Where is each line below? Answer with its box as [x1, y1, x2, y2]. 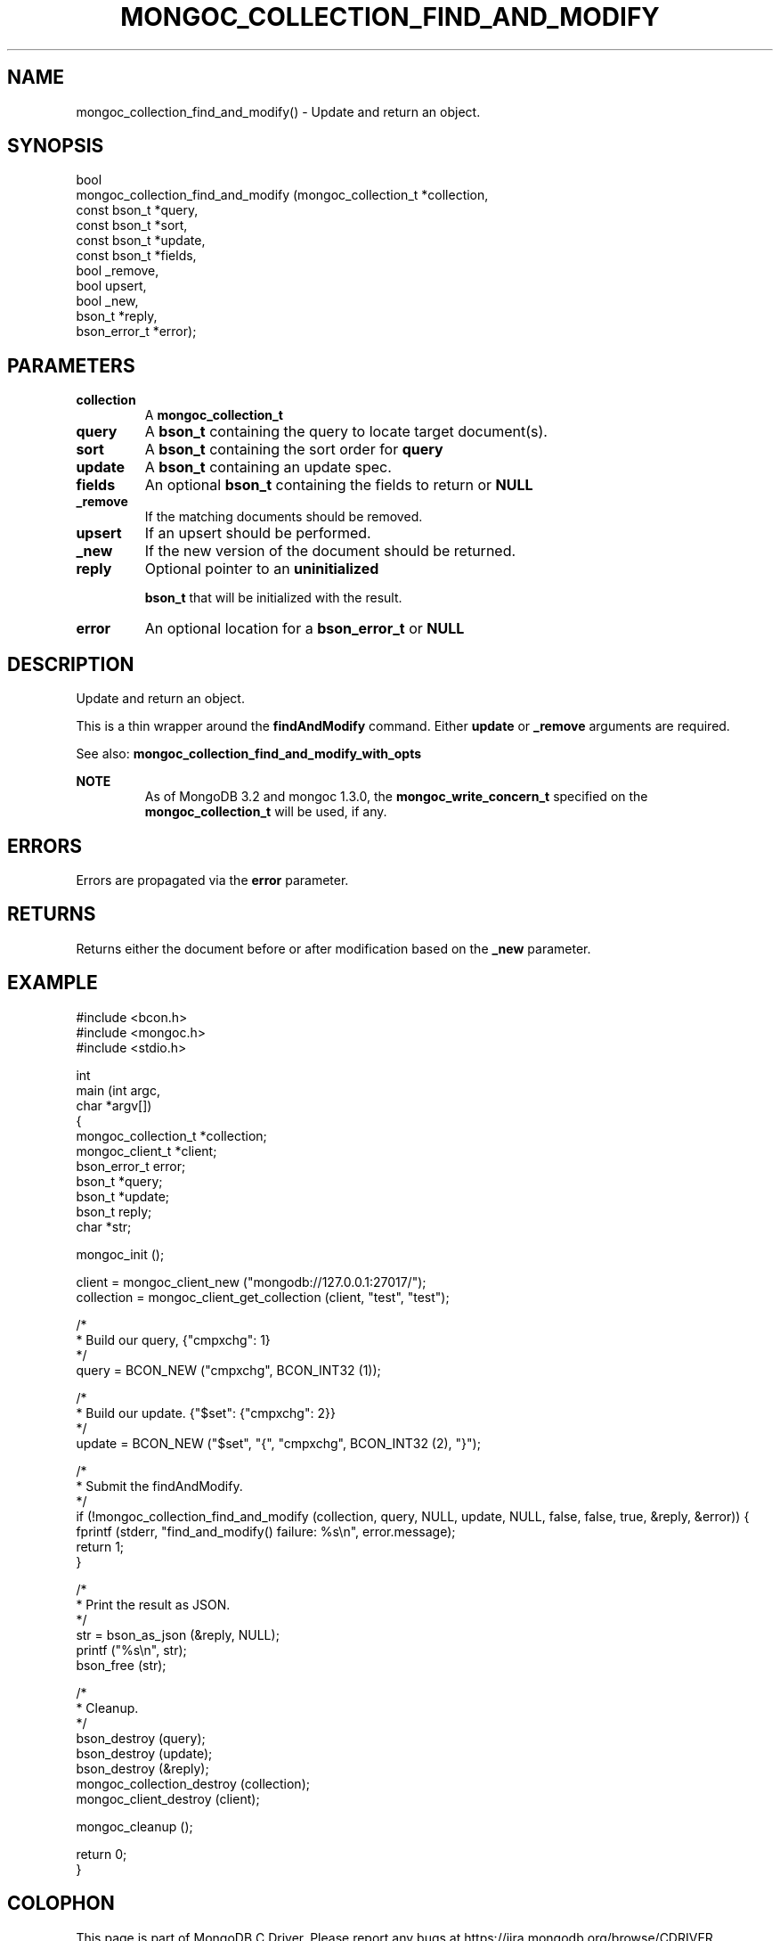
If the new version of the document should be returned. [144, 542, 516, 561]
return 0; [76, 1846, 127, 1862]
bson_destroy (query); [76, 1730, 206, 1746]
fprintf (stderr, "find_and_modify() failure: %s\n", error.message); [76, 1523, 456, 1539]
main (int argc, [76, 1082, 160, 1098]
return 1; [76, 1538, 125, 1554]
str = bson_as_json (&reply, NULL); [76, 1626, 280, 1642]
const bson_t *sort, [76, 217, 188, 233]
